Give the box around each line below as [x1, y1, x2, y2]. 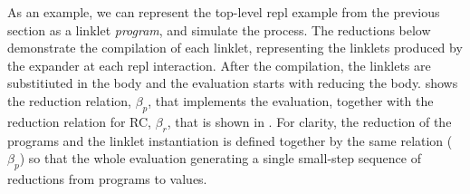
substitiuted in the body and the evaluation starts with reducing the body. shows [7, 73, 458, 92]
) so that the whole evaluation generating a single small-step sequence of [19, 149, 421, 168]
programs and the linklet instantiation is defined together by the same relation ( [7, 131, 453, 150]
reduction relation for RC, [7, 112, 151, 131]
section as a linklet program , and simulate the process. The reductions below [7, 20, 431, 39]
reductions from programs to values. [7, 169, 207, 188]
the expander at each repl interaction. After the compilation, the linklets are [7, 55, 431, 74]
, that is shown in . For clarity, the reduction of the [167, 112, 452, 131]
